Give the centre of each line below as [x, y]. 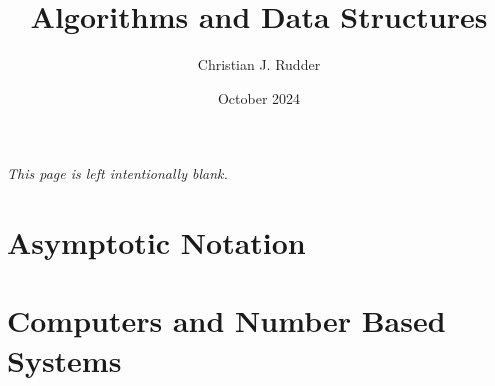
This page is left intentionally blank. [117, 173]
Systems [64, 359]
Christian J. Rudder [259, 64]
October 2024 [259, 97]
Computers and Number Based [226, 320]
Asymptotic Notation [156, 242]
